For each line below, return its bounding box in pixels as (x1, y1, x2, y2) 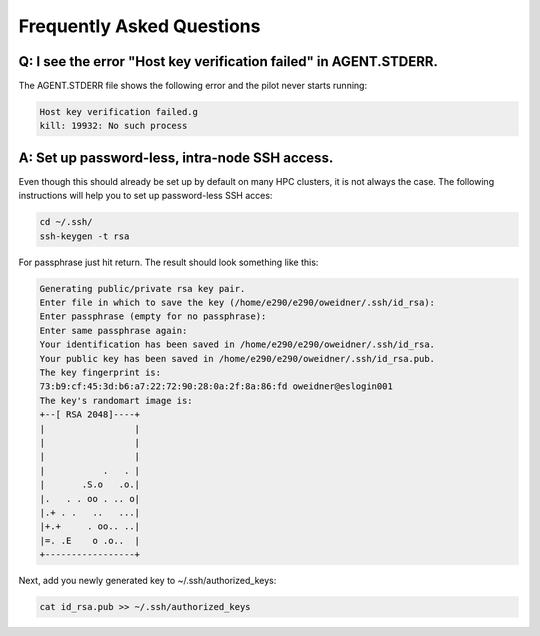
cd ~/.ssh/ (39, 216, 93, 228)
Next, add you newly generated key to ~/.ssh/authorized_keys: (18, 575, 277, 587)
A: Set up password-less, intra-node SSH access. (18, 149, 334, 166)
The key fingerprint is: (39, 367, 162, 379)
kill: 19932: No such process (39, 120, 188, 132)
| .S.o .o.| (39, 479, 140, 490)
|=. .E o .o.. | (39, 535, 140, 546)
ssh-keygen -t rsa (39, 230, 130, 242)
